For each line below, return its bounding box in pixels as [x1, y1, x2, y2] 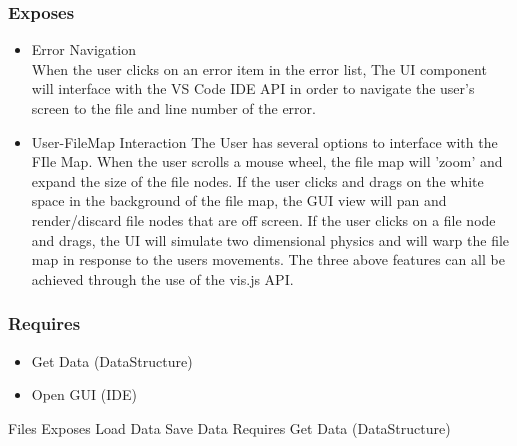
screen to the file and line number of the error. [31, 98, 316, 118]
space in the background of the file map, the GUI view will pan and [31, 190, 447, 211]
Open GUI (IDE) [31, 384, 137, 405]
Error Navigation [31, 39, 136, 60]
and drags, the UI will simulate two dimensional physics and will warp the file [31, 229, 510, 250]
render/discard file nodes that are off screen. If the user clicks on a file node [31, 209, 496, 230]
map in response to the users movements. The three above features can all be [31, 249, 505, 270]
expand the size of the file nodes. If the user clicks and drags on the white [31, 170, 484, 191]
